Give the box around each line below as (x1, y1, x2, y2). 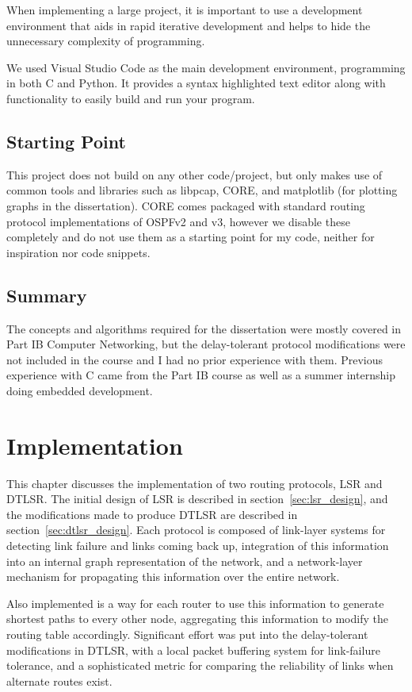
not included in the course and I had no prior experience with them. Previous (6, 351, 383, 367)
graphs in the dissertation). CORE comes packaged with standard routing (6, 197, 365, 213)
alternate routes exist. (6, 672, 113, 689)
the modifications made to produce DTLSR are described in (6, 506, 298, 522)
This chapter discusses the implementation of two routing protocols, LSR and (6, 475, 383, 491)
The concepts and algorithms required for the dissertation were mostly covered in (6, 320, 402, 336)
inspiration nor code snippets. (6, 244, 151, 260)
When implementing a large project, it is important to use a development (6, 2, 363, 17)
